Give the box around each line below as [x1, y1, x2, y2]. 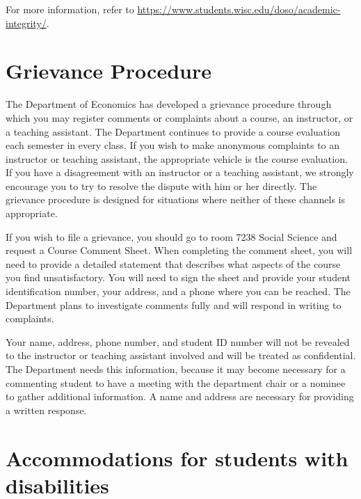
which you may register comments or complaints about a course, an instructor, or [6, 110, 353, 125]
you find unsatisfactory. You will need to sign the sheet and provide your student [6, 270, 351, 285]
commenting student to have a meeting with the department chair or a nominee [6, 375, 346, 390]
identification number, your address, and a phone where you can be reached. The [6, 284, 351, 299]
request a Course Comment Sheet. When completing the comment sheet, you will [6, 243, 353, 258]
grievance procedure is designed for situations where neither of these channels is [6, 192, 346, 207]
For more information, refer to [6, 2, 134, 16]
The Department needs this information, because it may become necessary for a [6, 362, 346, 376]
